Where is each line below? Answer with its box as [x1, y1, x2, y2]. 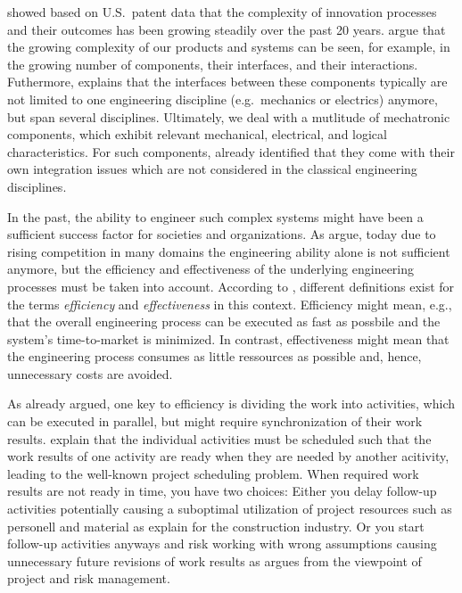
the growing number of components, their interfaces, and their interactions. [7, 54, 418, 73]
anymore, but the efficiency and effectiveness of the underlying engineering [7, 259, 415, 278]
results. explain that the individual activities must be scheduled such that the [7, 429, 432, 448]
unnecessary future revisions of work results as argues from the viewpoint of [7, 551, 422, 570]
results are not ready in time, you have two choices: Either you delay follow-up [7, 482, 437, 500]
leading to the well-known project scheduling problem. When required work [7, 464, 419, 482]
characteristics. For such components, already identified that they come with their [7, 142, 455, 161]
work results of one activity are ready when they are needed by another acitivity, [7, 447, 450, 465]
